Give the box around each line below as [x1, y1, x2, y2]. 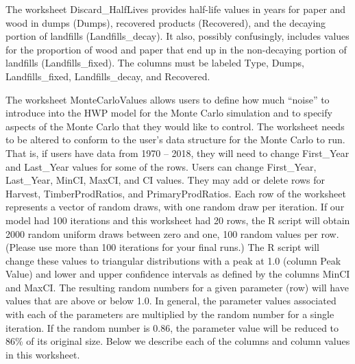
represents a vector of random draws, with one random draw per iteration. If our [5, 199, 345, 214]
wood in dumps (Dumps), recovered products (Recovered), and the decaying [5, 15, 326, 29]
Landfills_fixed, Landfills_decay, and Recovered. [5, 69, 210, 83]
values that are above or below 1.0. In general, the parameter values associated [5, 293, 336, 308]
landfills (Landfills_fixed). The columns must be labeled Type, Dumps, [5, 56, 304, 70]
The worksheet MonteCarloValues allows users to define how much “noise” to [5, 92, 330, 106]
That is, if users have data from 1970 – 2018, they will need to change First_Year [5, 145, 350, 160]
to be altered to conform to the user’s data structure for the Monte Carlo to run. [5, 132, 345, 147]
